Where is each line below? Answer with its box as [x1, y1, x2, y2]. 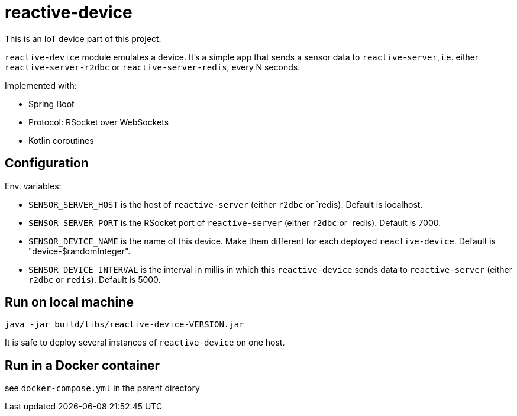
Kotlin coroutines [28, 135, 94, 146]
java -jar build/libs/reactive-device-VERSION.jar [5, 320, 244, 330]
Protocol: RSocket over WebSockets [28, 117, 169, 127]
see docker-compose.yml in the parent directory [5, 383, 200, 394]
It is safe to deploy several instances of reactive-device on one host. [5, 337, 285, 348]
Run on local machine [5, 295, 134, 310]
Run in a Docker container [5, 357, 160, 373]
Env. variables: [5, 180, 62, 191]
